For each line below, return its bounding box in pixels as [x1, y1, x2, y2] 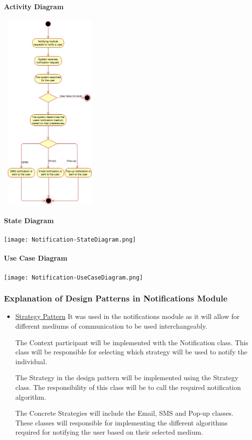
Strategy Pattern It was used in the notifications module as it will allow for [15, 311, 240, 321]
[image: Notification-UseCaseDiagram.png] [4, 274, 143, 281]
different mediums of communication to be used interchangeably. [15, 321, 207, 331]
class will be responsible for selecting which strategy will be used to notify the [15, 347, 248, 357]
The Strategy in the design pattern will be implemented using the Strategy [15, 372, 238, 383]
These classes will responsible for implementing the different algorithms [15, 417, 228, 427]
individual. [15, 356, 47, 366]
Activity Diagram [4, 1, 64, 11]
